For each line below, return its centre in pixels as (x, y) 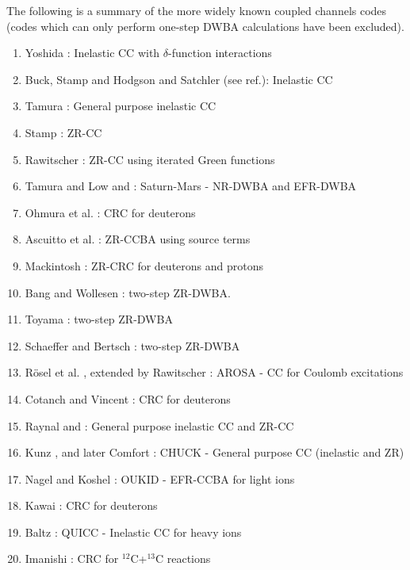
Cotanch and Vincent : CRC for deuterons (128, 398)
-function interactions (220, 53)
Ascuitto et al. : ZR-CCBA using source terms (138, 239)
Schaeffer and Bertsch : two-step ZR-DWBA (132, 345)
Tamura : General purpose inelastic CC (121, 106)
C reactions (183, 559)
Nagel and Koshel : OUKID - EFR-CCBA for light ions (160, 478)
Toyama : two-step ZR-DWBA (99, 319)
